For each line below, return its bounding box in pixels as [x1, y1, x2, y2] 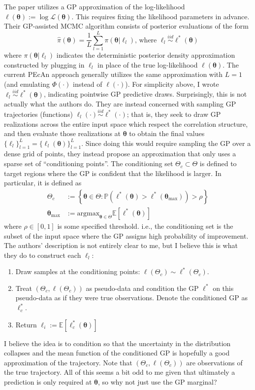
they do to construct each [4, 249, 81, 260]
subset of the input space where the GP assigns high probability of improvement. [4, 230, 249, 241]
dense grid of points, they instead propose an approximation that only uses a [4, 148, 236, 159]
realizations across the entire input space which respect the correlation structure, [4, 118, 248, 129]
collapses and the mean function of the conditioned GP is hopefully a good [4, 348, 230, 358]
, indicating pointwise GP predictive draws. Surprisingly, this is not [43, 89, 247, 99]
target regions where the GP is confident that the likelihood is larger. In [4, 168, 222, 178]
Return [15, 319, 37, 329]
